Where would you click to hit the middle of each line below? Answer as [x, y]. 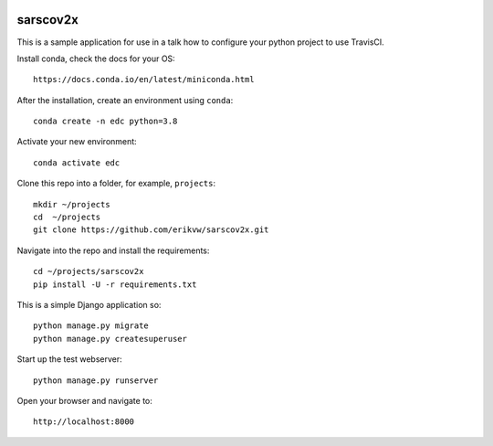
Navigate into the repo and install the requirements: [113, 250]
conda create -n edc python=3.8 [105, 122]
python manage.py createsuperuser [110, 339]
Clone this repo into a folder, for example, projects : [116, 184]
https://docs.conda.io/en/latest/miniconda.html [144, 80]
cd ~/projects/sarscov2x [89, 271]
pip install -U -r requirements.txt [115, 284]
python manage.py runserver [96, 380]
